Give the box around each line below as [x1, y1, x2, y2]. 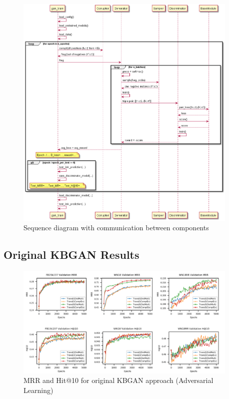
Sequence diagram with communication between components [23, 222, 209, 233]
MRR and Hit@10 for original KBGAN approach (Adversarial [23, 375, 213, 385]
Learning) [23, 384, 53, 395]
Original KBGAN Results [3, 247, 139, 262]
